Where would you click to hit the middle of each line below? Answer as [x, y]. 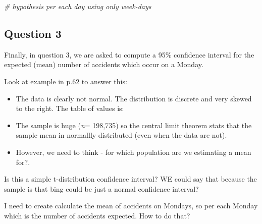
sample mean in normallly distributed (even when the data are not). [121, 135]
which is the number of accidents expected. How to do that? [97, 215]
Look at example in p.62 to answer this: [66, 81]
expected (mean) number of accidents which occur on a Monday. [104, 64]
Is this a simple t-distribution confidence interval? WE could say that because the [130, 179]
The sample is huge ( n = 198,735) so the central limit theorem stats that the [134, 125]
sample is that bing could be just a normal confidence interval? [101, 188]
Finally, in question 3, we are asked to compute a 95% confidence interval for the [129, 54]
